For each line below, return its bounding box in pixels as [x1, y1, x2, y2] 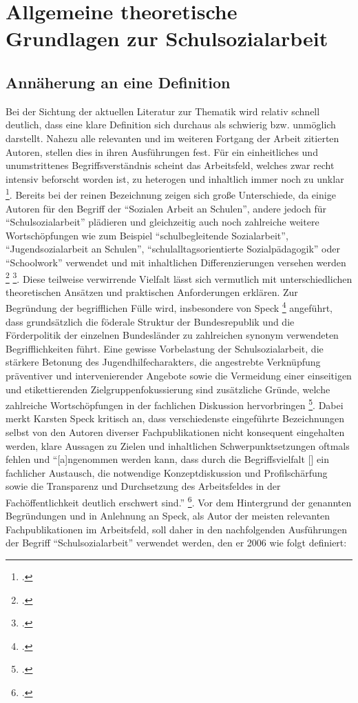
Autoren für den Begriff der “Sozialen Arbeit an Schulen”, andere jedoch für [6, 201, 327, 215]
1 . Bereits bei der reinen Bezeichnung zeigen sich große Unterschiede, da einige [6, 186, 336, 201]
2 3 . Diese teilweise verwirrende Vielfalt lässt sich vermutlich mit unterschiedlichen [6, 269, 352, 286]
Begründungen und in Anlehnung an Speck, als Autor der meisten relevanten [6, 508, 330, 523]
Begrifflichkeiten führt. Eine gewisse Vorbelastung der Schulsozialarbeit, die [6, 341, 324, 355]
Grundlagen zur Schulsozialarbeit [6, 24, 328, 52]
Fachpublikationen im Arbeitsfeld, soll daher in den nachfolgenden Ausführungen [6, 522, 348, 536]
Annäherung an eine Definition [6, 71, 231, 92]
